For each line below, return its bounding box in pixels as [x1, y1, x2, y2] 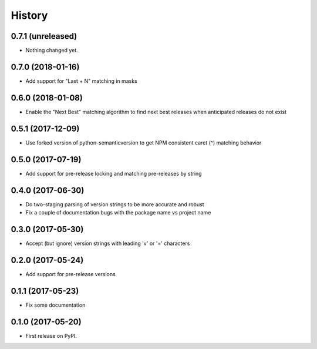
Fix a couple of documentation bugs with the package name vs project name [25, 209, 211, 216]
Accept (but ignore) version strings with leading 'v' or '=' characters [25, 240, 190, 247]
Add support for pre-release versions [25, 270, 116, 277]
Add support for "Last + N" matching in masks [25, 77, 137, 85]
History [11, 9, 48, 22]
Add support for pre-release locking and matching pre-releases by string [25, 170, 202, 177]
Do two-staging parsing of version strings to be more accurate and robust [25, 200, 205, 208]
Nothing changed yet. [25, 47, 79, 54]
